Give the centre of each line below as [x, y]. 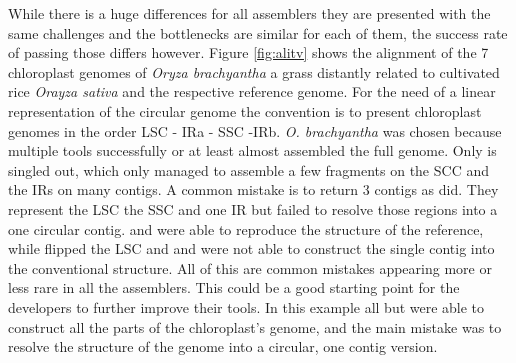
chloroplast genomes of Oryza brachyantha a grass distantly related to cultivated [254, 71]
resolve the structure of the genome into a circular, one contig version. [223, 346]
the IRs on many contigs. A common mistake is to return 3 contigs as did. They [253, 189]
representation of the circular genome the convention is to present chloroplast [245, 110]
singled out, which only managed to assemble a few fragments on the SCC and [248, 169]
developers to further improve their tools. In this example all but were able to [246, 306]
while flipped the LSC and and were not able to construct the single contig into [251, 248]
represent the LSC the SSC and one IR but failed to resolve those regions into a [253, 208]
